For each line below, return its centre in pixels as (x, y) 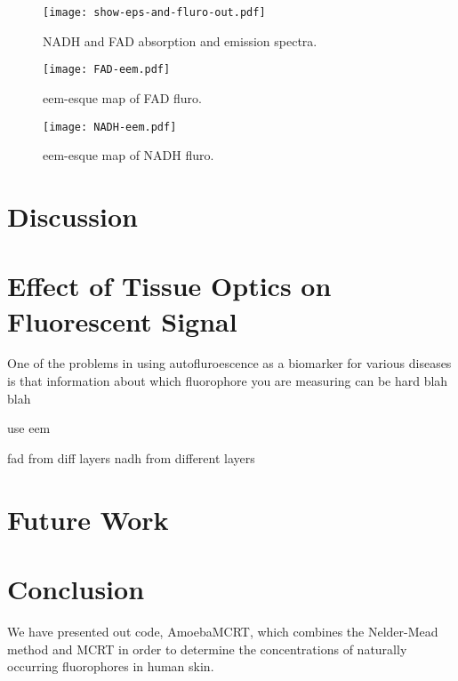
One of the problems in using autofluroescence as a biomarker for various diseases (229, 363)
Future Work (88, 519)
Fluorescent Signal (122, 320)
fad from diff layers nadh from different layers (131, 457)
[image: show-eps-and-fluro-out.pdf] (154, 12)
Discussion (72, 216)
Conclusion (76, 588)
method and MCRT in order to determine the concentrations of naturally (207, 649)
